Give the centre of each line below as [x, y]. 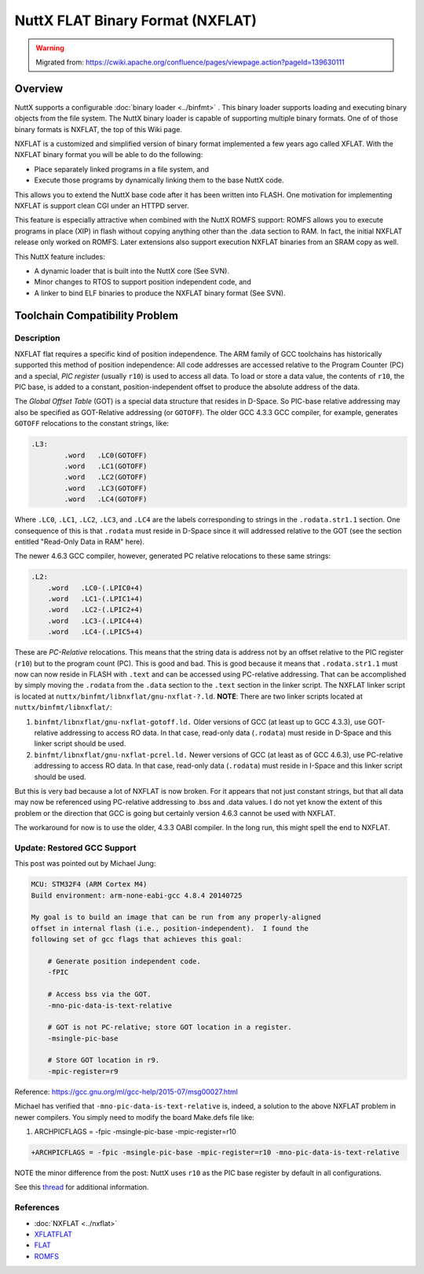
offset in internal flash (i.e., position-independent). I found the [170, 928]
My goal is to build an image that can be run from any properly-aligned [176, 917]
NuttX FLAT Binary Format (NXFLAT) [136, 20]
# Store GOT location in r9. [104, 1060]
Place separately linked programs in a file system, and [122, 169]
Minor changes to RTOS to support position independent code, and [143, 282]
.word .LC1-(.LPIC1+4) [95, 599]
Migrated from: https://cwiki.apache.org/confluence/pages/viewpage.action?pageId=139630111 [190, 62]
